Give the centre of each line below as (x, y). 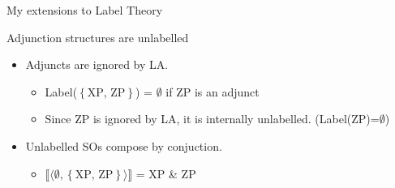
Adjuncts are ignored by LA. (97, 64)
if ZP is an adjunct (213, 91)
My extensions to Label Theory (85, 10)
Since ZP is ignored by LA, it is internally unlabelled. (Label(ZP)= (212, 119)
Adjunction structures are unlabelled (98, 37)
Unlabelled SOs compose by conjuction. (124, 145)
